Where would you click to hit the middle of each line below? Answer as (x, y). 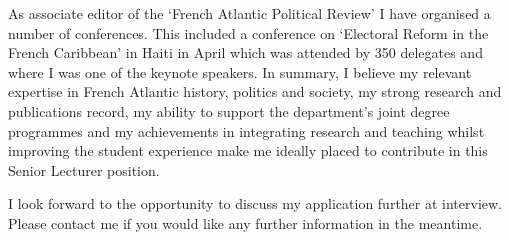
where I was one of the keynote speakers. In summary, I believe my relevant (240, 71)
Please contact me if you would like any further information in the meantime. (245, 222)
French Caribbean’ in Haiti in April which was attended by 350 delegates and (245, 52)
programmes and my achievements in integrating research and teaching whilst (246, 130)
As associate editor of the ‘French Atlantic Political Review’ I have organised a (249, 13)
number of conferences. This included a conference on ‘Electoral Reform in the (248, 32)
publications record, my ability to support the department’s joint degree (229, 110)
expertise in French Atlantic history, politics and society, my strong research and (255, 91)
